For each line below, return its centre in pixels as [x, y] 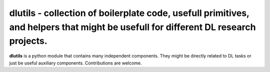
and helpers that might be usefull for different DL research [132, 27]
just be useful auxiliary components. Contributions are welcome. [75, 63]
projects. [28, 41]
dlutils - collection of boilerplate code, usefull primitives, [129, 13]
